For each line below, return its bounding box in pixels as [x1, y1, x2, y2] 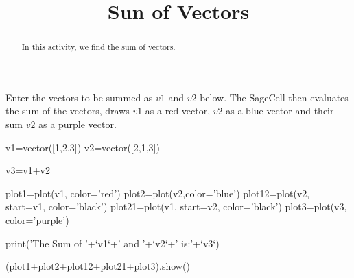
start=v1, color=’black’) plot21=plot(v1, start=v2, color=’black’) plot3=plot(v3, [5, 199, 347, 214]
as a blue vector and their [226, 103, 334, 118]
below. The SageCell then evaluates [200, 90, 349, 104]
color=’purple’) [5, 212, 69, 227]
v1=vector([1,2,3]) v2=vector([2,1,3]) [5, 140, 160, 154]
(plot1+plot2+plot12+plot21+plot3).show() [5, 259, 190, 273]
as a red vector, [145, 103, 211, 118]
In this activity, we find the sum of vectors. [21, 41, 176, 53]
